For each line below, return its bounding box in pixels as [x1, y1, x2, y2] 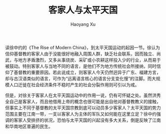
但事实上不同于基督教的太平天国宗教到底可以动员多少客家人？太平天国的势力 [5, 105, 161, 111]
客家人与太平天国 [48, 4, 118, 16]
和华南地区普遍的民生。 [5, 123, 53, 129]
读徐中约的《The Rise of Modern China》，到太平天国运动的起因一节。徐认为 [5, 44, 161, 50]
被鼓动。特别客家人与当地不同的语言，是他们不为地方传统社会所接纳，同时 [5, 63, 157, 69]
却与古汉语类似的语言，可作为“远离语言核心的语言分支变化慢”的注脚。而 [5, 75, 152, 81]
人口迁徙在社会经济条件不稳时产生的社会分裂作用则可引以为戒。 [9, 81, 139, 87]
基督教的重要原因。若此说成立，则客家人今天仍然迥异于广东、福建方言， [13, 69, 161, 75]
